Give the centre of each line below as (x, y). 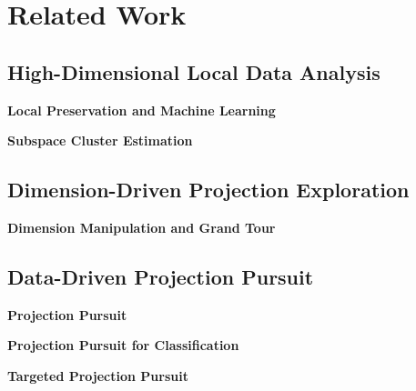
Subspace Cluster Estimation (100, 140)
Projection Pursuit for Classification (123, 345)
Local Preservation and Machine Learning (142, 110)
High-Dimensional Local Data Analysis (194, 71)
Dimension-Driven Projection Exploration (208, 190)
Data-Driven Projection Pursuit (161, 276)
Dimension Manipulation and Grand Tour (142, 227)
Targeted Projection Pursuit (98, 375)
